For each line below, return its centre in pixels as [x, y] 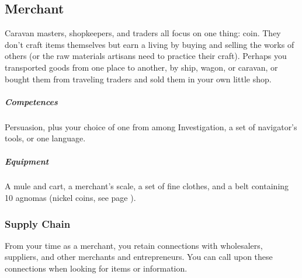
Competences [31, 101]
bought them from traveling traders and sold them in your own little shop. [138, 79]
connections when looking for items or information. [96, 268]
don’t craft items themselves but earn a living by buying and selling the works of [150, 44]
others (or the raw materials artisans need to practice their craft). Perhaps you [146, 56]
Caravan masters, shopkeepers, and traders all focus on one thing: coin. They [143, 33]
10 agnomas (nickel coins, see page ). [70, 198]
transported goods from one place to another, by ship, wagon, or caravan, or [141, 67]
